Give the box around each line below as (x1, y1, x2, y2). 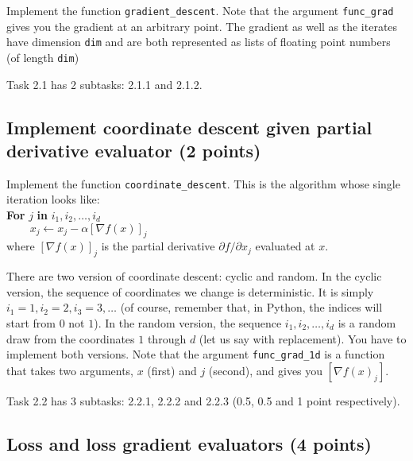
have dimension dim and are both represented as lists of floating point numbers (6, 33, 391, 50)
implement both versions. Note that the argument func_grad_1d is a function (6, 346, 385, 362)
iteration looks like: (6, 191, 100, 207)
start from (6, 314, 56, 331)
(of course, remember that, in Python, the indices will (120, 299, 383, 316)
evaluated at (255, 238, 315, 254)
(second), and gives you (208, 362, 323, 378)
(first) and (147, 362, 197, 378)
